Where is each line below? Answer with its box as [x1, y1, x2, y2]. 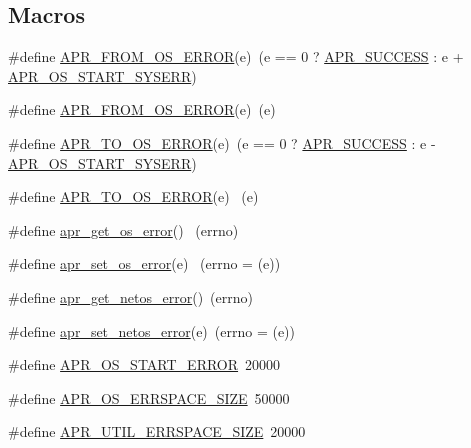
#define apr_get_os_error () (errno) [8, 219, 239, 240]
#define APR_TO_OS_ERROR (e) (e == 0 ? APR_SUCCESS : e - [8, 132, 436, 153]
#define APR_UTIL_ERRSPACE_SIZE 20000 [8, 421, 306, 442]
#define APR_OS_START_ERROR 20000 [8, 354, 281, 375]
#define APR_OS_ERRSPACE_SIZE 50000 [8, 387, 290, 408]
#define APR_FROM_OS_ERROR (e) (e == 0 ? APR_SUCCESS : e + [8, 46, 464, 67]
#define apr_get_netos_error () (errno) [8, 286, 253, 307]
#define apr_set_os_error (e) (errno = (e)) [8, 253, 281, 274]
